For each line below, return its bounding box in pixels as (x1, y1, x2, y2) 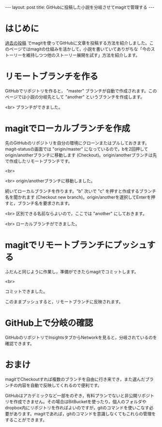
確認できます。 (5, 340, 35, 346)
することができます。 (5, 417, 47, 423)
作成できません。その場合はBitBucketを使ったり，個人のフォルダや (13, 398, 147, 404)
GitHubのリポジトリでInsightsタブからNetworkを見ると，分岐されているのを (5, 334, 157, 340)
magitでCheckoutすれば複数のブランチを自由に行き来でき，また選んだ (5, 376, 146, 382)
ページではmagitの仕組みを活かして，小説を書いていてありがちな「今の (9, 46, 151, 52)
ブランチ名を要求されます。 (17, 200, 73, 206)
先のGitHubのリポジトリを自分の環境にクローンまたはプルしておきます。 (5, 140, 149, 146)
